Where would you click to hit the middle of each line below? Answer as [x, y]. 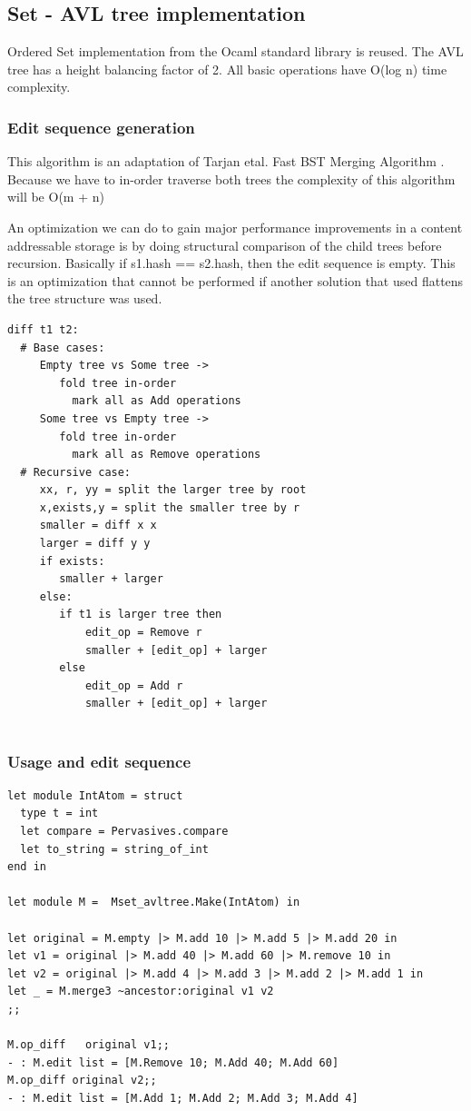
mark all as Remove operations [167, 455]
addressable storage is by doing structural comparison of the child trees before [225, 245]
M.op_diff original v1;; [88, 1045]
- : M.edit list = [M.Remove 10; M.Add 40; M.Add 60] [173, 1062]
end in [27, 867]
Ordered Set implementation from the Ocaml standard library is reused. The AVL [235, 51]
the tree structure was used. [85, 298]
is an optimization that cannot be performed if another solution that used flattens [235, 280]
